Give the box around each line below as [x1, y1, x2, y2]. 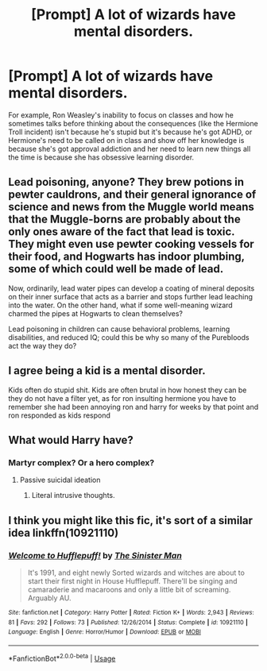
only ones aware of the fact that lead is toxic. [8, 225, 235, 239]
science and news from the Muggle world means [8, 200, 254, 214]
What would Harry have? [8, 433, 133, 446]
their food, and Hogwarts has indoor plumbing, [8, 250, 245, 264]
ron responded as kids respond [8, 411, 111, 420]
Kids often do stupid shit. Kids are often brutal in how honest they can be [8, 385, 247, 395]
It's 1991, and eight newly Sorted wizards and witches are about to [27, 568, 245, 577]
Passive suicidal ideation [19, 475, 101, 485]
